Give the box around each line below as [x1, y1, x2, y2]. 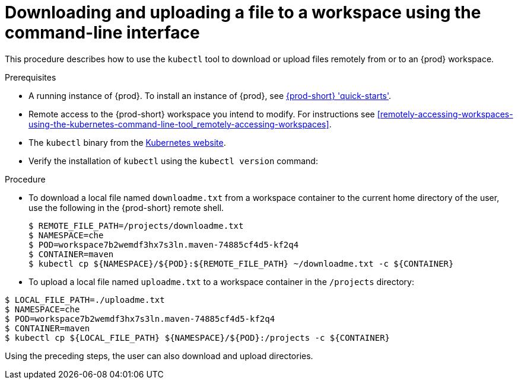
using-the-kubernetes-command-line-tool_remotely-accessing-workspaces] [28, 119, 329, 129]
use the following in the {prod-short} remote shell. [28, 202, 224, 213]
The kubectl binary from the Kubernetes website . [28, 137, 226, 148]
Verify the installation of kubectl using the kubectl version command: [28, 155, 318, 166]
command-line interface [5, 23, 200, 43]
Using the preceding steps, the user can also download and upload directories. [5, 350, 313, 361]
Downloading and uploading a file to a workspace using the [5, 2, 481, 23]
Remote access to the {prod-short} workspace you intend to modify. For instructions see [28, 108, 375, 119]
